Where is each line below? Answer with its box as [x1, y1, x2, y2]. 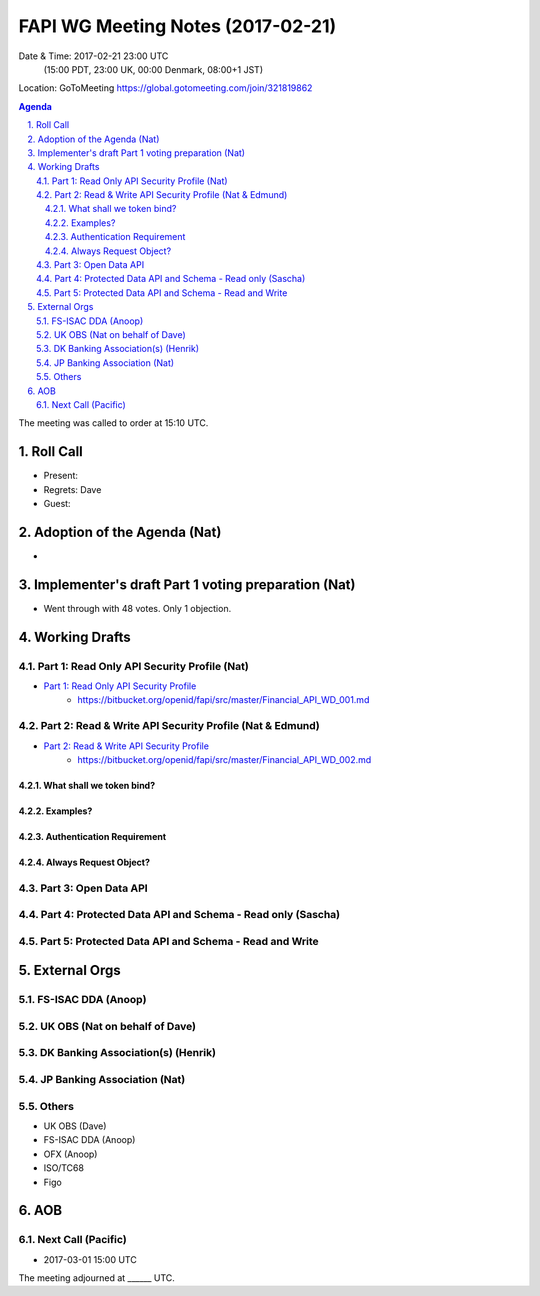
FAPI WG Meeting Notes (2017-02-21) [18, 15, 337, 37]
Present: [43, 470, 79, 482]
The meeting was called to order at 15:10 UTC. [18, 417, 209, 429]
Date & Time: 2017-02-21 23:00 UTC [18, 50, 169, 62]
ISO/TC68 [43, 1162, 85, 1174]
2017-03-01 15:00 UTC [43, 1253, 137, 1265]
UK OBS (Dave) [43, 1120, 107, 1132]
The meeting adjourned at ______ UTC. [18, 1272, 175, 1284]
